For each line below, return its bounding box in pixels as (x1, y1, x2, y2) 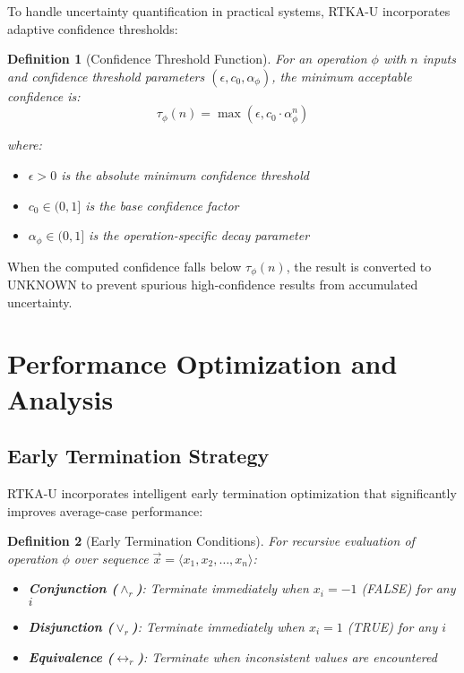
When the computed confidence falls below (7, 256, 242, 275)
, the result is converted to (286, 256, 432, 275)
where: (7, 135, 42, 154)
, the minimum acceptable (271, 66, 412, 85)
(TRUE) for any (347, 617, 438, 635)
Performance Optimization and (7, 345, 398, 382)
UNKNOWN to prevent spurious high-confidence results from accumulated (7, 275, 418, 294)
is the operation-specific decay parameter (89, 226, 310, 245)
